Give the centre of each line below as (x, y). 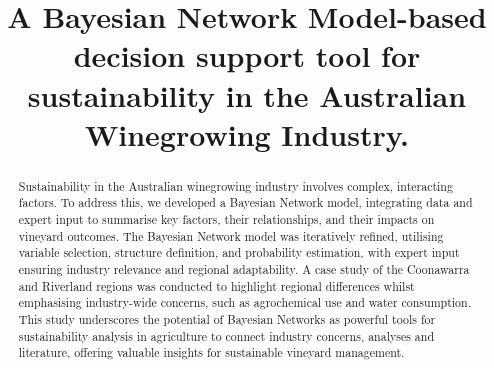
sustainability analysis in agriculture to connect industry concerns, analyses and (226, 335)
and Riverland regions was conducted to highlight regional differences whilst (216, 285)
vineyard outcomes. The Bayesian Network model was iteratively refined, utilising (231, 235)
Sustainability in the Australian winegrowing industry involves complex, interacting (235, 185)
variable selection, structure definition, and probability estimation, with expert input (239, 252)
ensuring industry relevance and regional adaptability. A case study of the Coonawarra (244, 269)
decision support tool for (247, 55)
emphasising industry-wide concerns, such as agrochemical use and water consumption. (244, 302)
